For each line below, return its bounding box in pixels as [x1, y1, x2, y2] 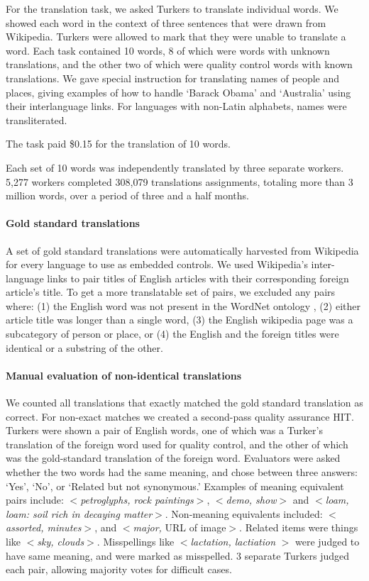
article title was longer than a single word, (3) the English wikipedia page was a [6, 312, 353, 327]
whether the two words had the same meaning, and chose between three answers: [6, 465, 358, 480]
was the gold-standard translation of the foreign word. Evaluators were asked [6, 450, 341, 465]
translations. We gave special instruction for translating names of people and [6, 70, 340, 85]
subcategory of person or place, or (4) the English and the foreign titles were [6, 326, 339, 341]
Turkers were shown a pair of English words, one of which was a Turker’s [6, 423, 323, 438]
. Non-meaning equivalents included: [165, 506, 323, 521]
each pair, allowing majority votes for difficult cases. [6, 562, 232, 577]
